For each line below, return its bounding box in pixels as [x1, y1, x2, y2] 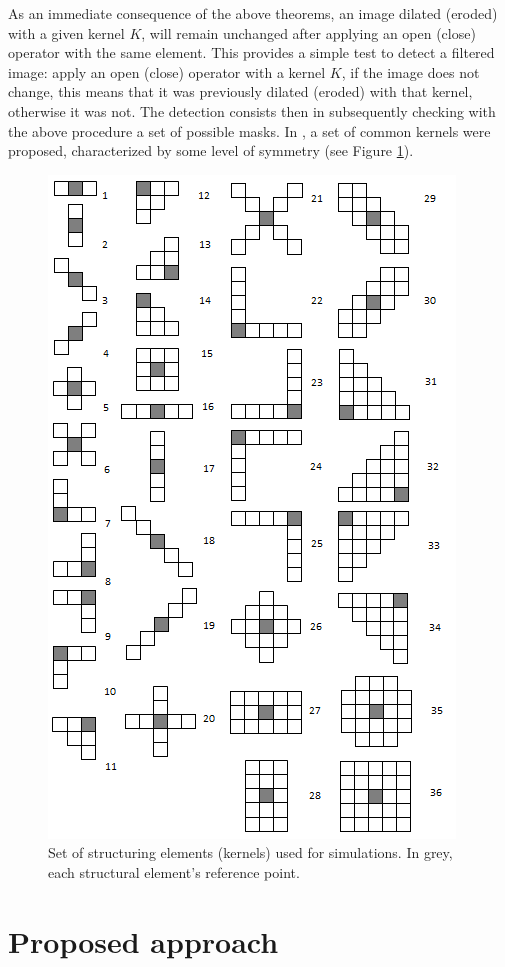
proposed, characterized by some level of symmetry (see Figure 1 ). [8, 140, 414, 161]
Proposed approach [8, 920, 279, 961]
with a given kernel [8, 22, 125, 43]
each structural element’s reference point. [48, 861, 300, 882]
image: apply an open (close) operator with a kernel [8, 61, 326, 82]
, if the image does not [341, 61, 480, 82]
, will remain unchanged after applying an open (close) [141, 22, 476, 43]
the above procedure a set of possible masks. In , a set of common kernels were [8, 120, 491, 141]
